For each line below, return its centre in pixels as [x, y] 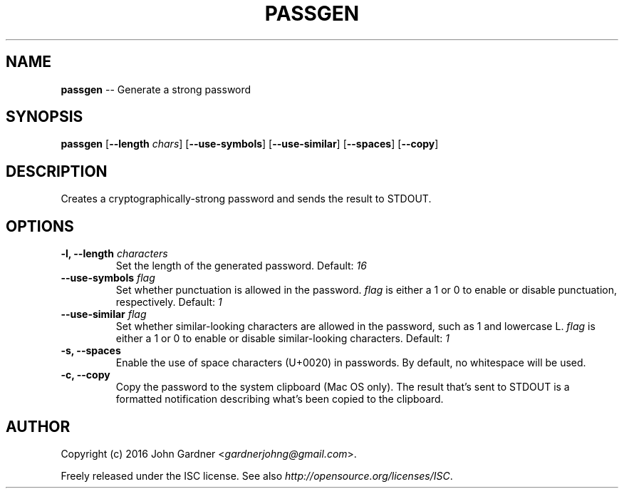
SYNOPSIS [45, 117]
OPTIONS [40, 226]
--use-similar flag [104, 314]
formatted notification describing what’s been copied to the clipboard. [280, 399]
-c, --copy [85, 375]
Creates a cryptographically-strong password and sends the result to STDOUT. [246, 199]
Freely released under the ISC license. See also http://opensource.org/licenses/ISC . [257, 475]
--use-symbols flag [108, 278]
